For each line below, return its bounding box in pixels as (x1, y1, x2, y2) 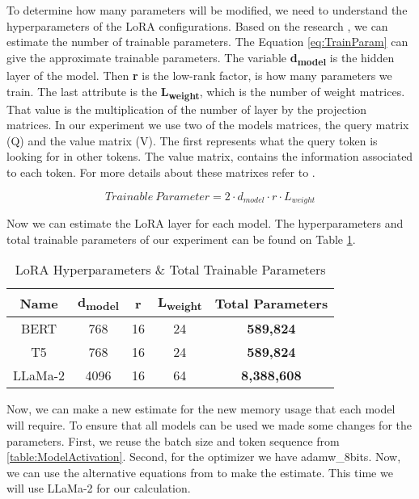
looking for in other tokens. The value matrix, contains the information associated (6, 148, 413, 165)
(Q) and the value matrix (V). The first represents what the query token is (6, 132, 378, 149)
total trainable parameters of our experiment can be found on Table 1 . (6, 230, 356, 247)
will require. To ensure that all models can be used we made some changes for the (6, 417, 412, 434)
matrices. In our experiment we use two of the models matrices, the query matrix (6, 116, 409, 133)
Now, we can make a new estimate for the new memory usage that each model (6, 400, 396, 417)
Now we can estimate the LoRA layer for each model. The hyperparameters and (6, 215, 404, 232)
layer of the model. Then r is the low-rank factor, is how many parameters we (6, 66, 392, 83)
